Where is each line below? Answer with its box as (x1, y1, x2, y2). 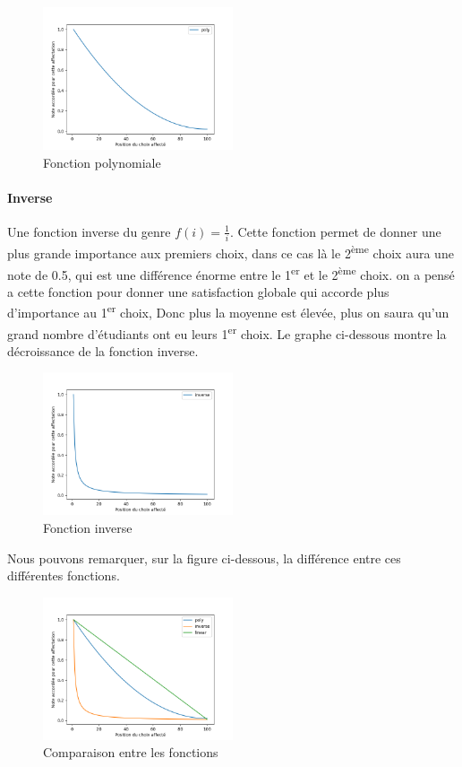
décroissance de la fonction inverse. (7, 341, 199, 360)
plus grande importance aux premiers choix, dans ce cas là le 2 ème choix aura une (7, 241, 454, 262)
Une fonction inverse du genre (7, 222, 171, 240)
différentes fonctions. (7, 566, 120, 585)
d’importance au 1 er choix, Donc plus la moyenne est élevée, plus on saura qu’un (7, 301, 449, 322)
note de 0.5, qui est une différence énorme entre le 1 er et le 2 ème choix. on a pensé (7, 262, 455, 283)
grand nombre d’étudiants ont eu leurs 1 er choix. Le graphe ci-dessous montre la (7, 321, 447, 343)
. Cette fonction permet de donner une (229, 222, 441, 240)
